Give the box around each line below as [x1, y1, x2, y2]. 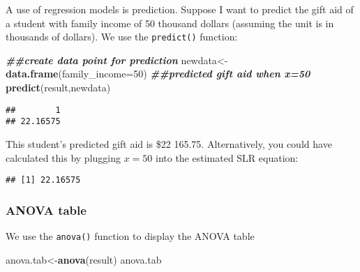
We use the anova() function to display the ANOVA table [6, 229, 255, 243]
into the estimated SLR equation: [155, 150, 299, 165]
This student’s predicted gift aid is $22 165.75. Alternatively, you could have [6, 136, 332, 151]
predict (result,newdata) [6, 80, 111, 95]
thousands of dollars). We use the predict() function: [6, 29, 238, 44]
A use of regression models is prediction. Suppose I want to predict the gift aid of [6, 2, 354, 16]
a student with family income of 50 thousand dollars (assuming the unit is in [6, 15, 334, 30]
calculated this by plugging [6, 150, 121, 165]
